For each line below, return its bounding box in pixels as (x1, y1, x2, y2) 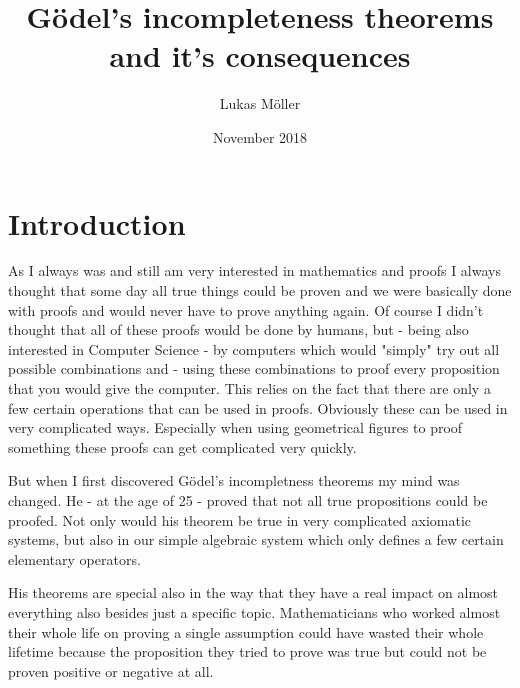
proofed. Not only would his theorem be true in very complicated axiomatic (8, 509, 472, 530)
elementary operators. (8, 548, 141, 569)
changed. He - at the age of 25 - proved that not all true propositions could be (8, 489, 488, 510)
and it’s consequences (109, 35, 411, 76)
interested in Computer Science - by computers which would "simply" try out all (8, 338, 500, 359)
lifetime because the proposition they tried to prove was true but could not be (8, 641, 487, 662)
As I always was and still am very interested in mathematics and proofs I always (8, 260, 501, 281)
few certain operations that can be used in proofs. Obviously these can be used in (8, 397, 508, 418)
